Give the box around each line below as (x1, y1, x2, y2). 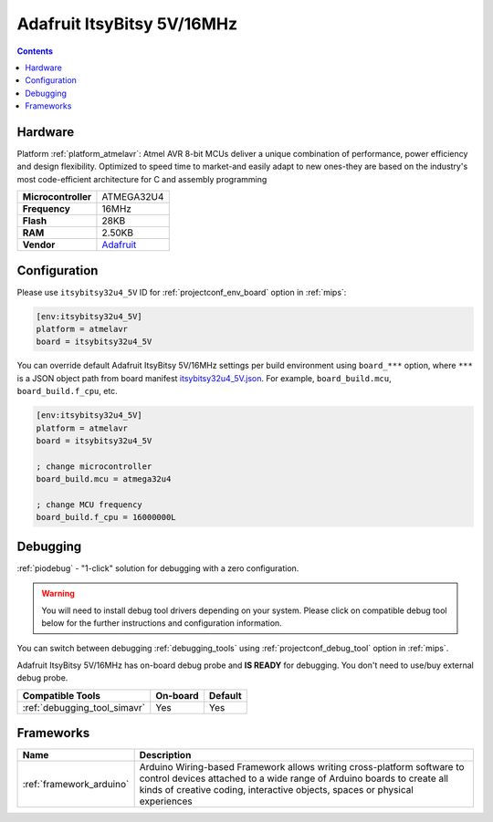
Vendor (22, 238, 56, 251)
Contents (16, 46, 54, 57)
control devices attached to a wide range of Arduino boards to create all (139, 772, 449, 785)
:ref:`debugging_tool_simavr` (22, 701, 146, 713)
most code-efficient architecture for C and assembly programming (16, 173, 267, 184)
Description (139, 749, 192, 762)
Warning (41, 588, 75, 599)
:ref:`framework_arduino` (22, 778, 130, 791)
